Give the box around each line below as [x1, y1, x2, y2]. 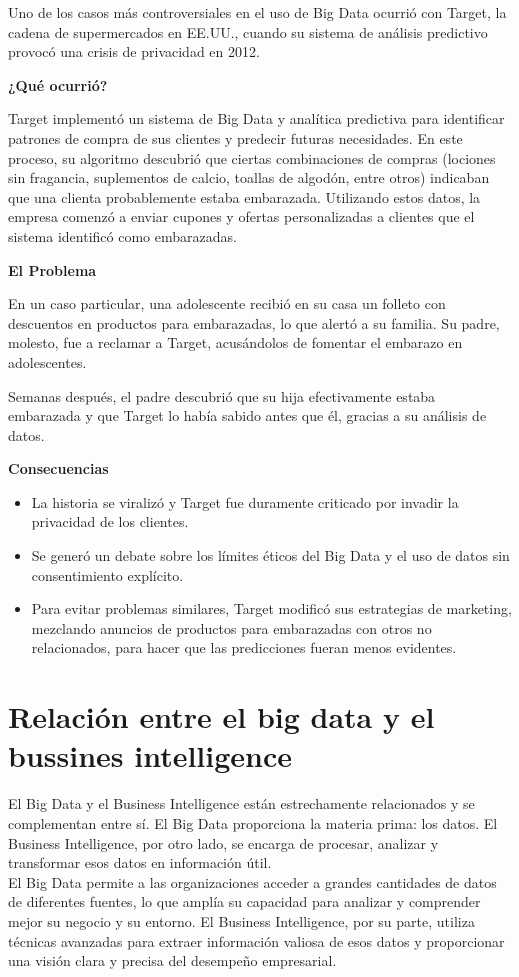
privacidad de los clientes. [31, 511, 189, 532]
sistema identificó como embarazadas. [8, 225, 237, 246]
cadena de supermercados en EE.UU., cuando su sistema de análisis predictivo [8, 21, 488, 42]
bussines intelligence [8, 735, 293, 776]
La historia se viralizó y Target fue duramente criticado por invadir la [31, 491, 459, 512]
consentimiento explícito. [31, 564, 184, 585]
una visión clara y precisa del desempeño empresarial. [8, 950, 337, 971]
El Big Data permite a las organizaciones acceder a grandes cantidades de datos [8, 871, 497, 892]
